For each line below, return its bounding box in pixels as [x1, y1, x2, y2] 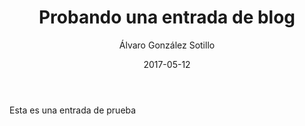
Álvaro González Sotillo [118, 39, 216, 51]
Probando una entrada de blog [38, 6, 296, 29]
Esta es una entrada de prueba [9, 104, 137, 116]
